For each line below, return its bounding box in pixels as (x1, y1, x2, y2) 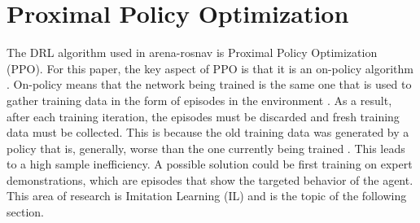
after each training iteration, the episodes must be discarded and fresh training (7, 107, 400, 125)
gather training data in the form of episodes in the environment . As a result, (7, 91, 392, 108)
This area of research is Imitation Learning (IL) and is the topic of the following (7, 187, 407, 204)
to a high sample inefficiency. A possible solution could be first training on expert (7, 155, 413, 173)
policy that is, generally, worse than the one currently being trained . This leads (7, 139, 405, 156)
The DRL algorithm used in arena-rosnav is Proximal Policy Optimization (7, 44, 378, 61)
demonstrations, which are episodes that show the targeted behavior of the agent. (7, 171, 413, 188)
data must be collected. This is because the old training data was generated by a (7, 124, 409, 141)
